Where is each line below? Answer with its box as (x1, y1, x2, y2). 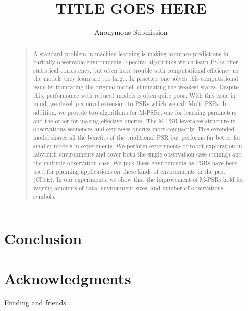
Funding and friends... (4, 297, 72, 307)
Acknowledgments (4, 268, 131, 288)
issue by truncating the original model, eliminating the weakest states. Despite (33, 83, 239, 91)
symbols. (33, 192, 56, 200)
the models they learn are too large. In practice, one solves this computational (33, 74, 238, 83)
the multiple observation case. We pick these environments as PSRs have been (33, 159, 238, 167)
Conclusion (4, 228, 82, 249)
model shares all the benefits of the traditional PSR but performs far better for (33, 133, 241, 142)
